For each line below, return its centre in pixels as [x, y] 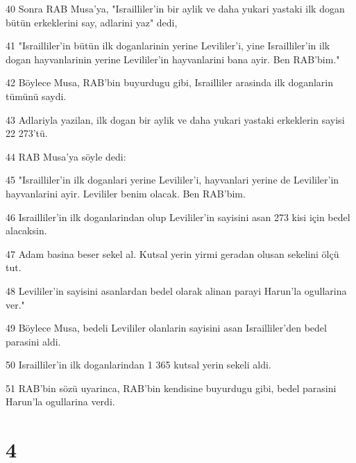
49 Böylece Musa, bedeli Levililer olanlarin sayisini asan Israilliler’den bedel [166, 328]
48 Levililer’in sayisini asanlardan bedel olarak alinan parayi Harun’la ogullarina [176, 290]
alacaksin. [26, 230]
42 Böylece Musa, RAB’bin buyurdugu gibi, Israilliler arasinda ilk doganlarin [170, 82]
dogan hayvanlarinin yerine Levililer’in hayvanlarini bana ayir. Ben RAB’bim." [173, 59]
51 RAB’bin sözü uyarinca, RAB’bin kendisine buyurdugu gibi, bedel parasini [171, 388]
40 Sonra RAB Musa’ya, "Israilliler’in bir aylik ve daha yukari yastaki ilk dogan [175, 8]
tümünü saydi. [36, 96]
